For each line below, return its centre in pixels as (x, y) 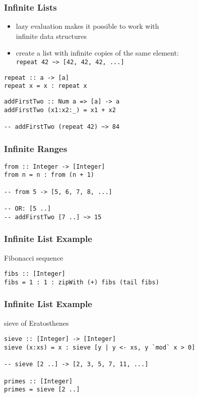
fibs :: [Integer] (35, 274)
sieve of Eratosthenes (37, 322)
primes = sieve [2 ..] (42, 390)
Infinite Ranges (36, 148)
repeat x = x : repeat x (46, 86)
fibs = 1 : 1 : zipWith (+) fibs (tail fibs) (82, 282)
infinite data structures (51, 36)
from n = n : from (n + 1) (49, 175)
